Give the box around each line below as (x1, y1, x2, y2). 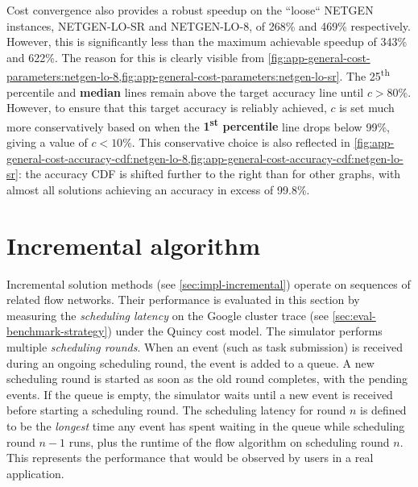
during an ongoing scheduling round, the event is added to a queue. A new (6, 354, 375, 371)
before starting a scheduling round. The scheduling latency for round (6, 402, 346, 418)
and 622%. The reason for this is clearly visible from (6, 48, 265, 65)
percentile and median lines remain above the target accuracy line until (6, 83, 364, 100)
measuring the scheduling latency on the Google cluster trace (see (6, 306, 329, 323)
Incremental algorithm (6, 228, 261, 261)
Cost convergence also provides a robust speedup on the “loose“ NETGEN (6, 2, 374, 18)
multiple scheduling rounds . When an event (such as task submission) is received (6, 338, 403, 355)
